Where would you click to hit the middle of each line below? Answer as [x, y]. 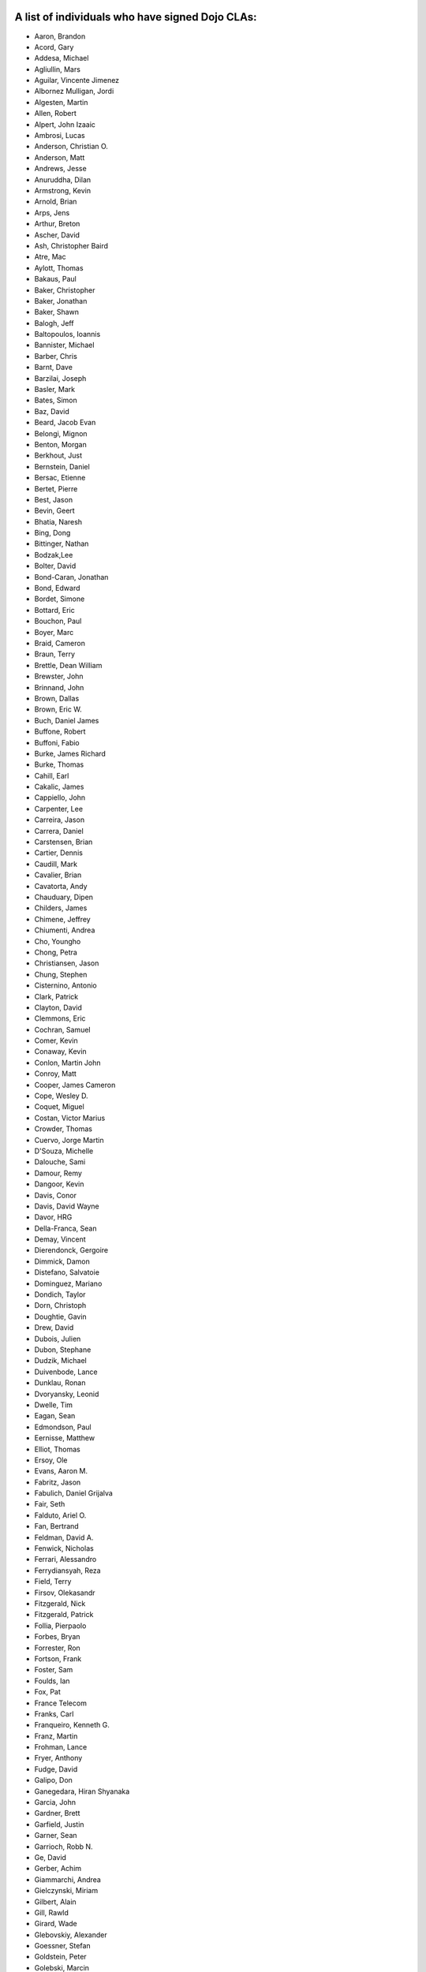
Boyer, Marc [54, 632]
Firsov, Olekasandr [65, 1593]
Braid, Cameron [60, 643]
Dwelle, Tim [54, 1405]
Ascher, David [57, 235]
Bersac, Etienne [60, 478]
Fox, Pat [47, 1692]
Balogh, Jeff [54, 323]
